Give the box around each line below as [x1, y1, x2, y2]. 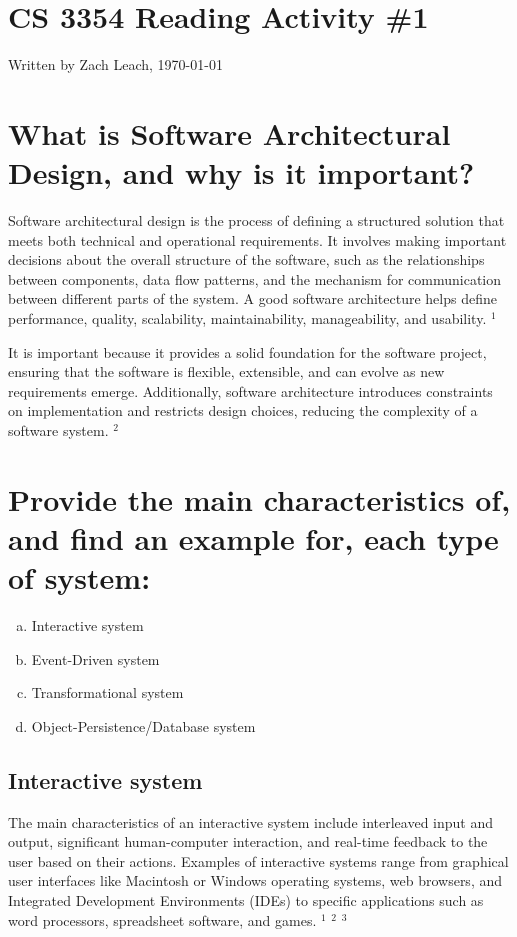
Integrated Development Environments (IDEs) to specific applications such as [8, 890, 484, 911]
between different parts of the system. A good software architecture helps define [8, 288, 497, 309]
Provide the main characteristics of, [8, 478, 511, 519]
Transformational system [31, 682, 184, 703]
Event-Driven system [31, 648, 160, 669]
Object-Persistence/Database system [31, 715, 256, 736]
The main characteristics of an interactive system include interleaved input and [8, 811, 494, 832]
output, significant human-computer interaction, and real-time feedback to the [8, 831, 488, 852]
